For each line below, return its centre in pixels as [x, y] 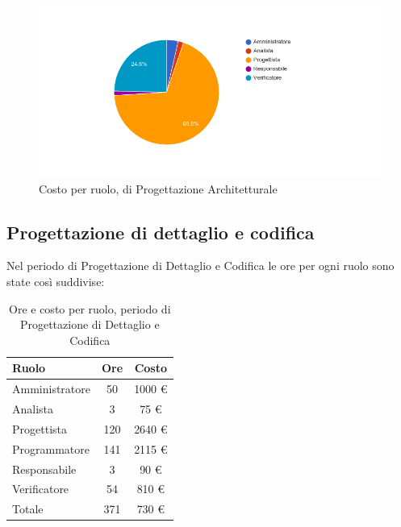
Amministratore [51, 389]
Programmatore [51, 448]
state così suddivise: [56, 281]
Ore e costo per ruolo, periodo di [90, 308]
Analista [33, 409]
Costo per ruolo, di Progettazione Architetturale [158, 188]
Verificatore [41, 489]
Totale [28, 509]
